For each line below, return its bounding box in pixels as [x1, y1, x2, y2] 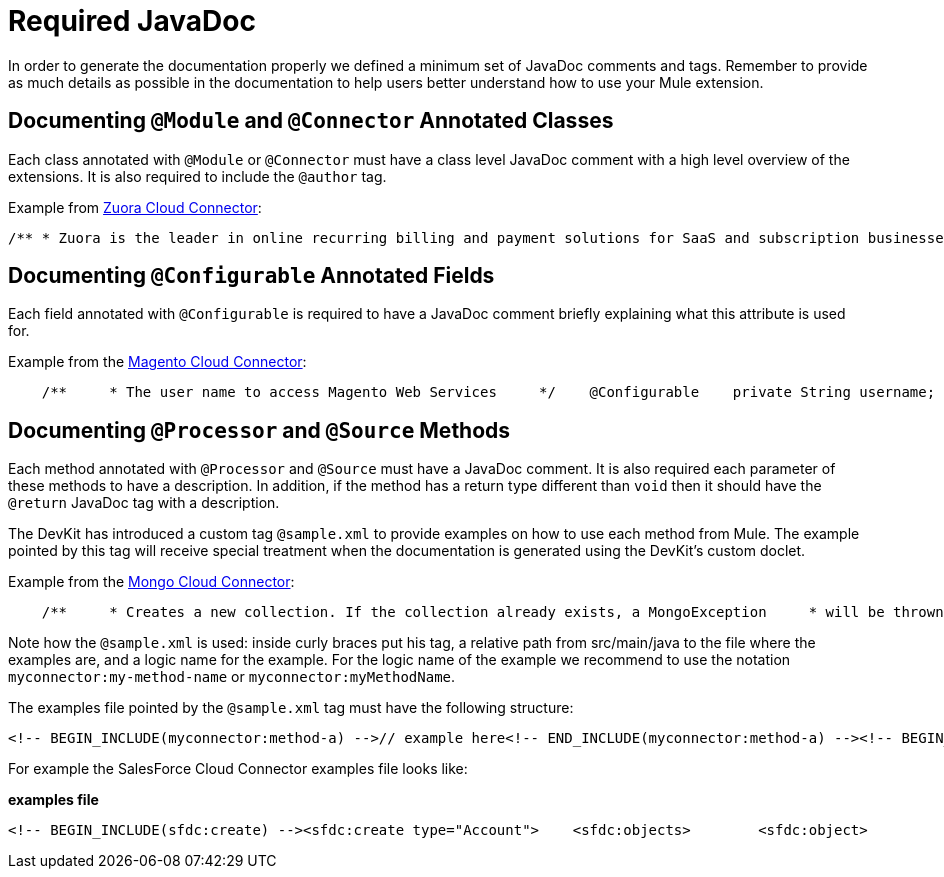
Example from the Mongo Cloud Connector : [8, 573, 295, 591]
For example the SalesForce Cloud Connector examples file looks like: [8, 760, 468, 778]
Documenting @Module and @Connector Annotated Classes [8, 108, 614, 134]
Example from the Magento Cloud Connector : [8, 353, 307, 371]
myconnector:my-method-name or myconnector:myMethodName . [8, 668, 456, 686]
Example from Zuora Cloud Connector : [8, 198, 262, 216]
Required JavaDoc [8, 4, 256, 38]
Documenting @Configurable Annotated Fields [8, 263, 495, 289]
